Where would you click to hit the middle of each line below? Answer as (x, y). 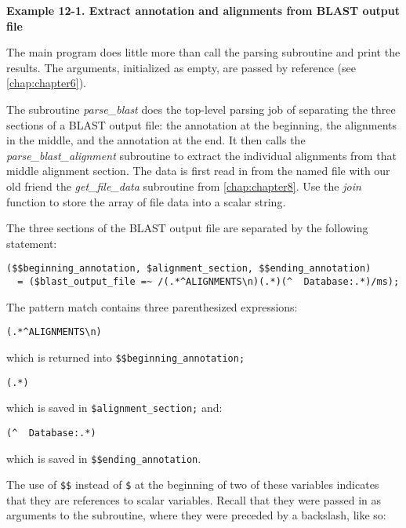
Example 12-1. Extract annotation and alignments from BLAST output (203, 10)
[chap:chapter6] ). (46, 83)
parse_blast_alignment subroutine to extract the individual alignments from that (201, 155)
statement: (32, 243)
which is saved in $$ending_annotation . (104, 458)
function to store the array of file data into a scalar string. (146, 201)
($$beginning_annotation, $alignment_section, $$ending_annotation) (189, 269)
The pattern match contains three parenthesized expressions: (152, 306)
